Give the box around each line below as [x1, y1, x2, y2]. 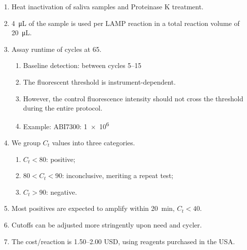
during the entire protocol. [23, 103, 103, 113]
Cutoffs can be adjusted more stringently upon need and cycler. [11, 219, 202, 229]
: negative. [46, 186, 77, 197]
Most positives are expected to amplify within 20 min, [11, 203, 175, 213]
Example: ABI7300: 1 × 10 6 [23, 119, 109, 131]
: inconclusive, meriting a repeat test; [62, 170, 173, 181]
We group [11, 137, 41, 147]
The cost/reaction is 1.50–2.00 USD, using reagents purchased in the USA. [11, 236, 235, 246]
